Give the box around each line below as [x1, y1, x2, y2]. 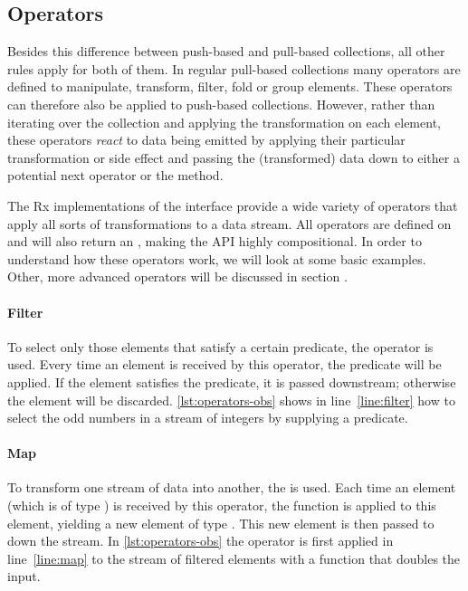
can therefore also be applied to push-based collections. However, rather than [7, 94, 435, 113]
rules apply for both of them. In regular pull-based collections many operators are [7, 59, 461, 78]
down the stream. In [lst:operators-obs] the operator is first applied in [7, 531, 394, 550]
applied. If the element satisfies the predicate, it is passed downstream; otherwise [7, 372, 456, 391]
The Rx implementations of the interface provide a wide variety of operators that [7, 195, 458, 214]
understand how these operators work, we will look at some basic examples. [7, 249, 426, 268]
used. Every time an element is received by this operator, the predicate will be [7, 355, 442, 374]
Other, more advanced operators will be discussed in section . [7, 267, 348, 286]
